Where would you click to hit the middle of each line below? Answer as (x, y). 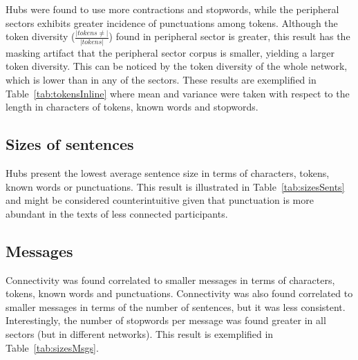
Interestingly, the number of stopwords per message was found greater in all (166, 320)
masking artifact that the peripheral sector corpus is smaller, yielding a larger (170, 52)
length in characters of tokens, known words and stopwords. (132, 107)
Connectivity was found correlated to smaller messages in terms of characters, (170, 280)
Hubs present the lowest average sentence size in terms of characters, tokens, (168, 172)
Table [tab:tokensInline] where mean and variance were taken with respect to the (178, 93)
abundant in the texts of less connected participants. (117, 213)
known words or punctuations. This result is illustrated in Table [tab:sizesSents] (175, 186)
